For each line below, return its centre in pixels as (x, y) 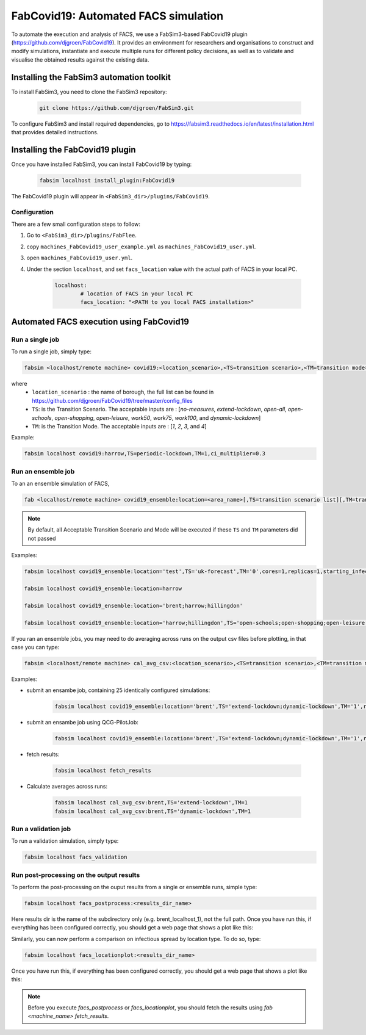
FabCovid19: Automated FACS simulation (117, 16)
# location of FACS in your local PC (137, 294)
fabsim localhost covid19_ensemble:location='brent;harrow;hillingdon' (134, 605)
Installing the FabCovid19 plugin (74, 150)
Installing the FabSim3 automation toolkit (91, 77)
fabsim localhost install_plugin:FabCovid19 (107, 180)
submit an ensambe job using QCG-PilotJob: (82, 723)
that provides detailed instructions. (55, 132)
